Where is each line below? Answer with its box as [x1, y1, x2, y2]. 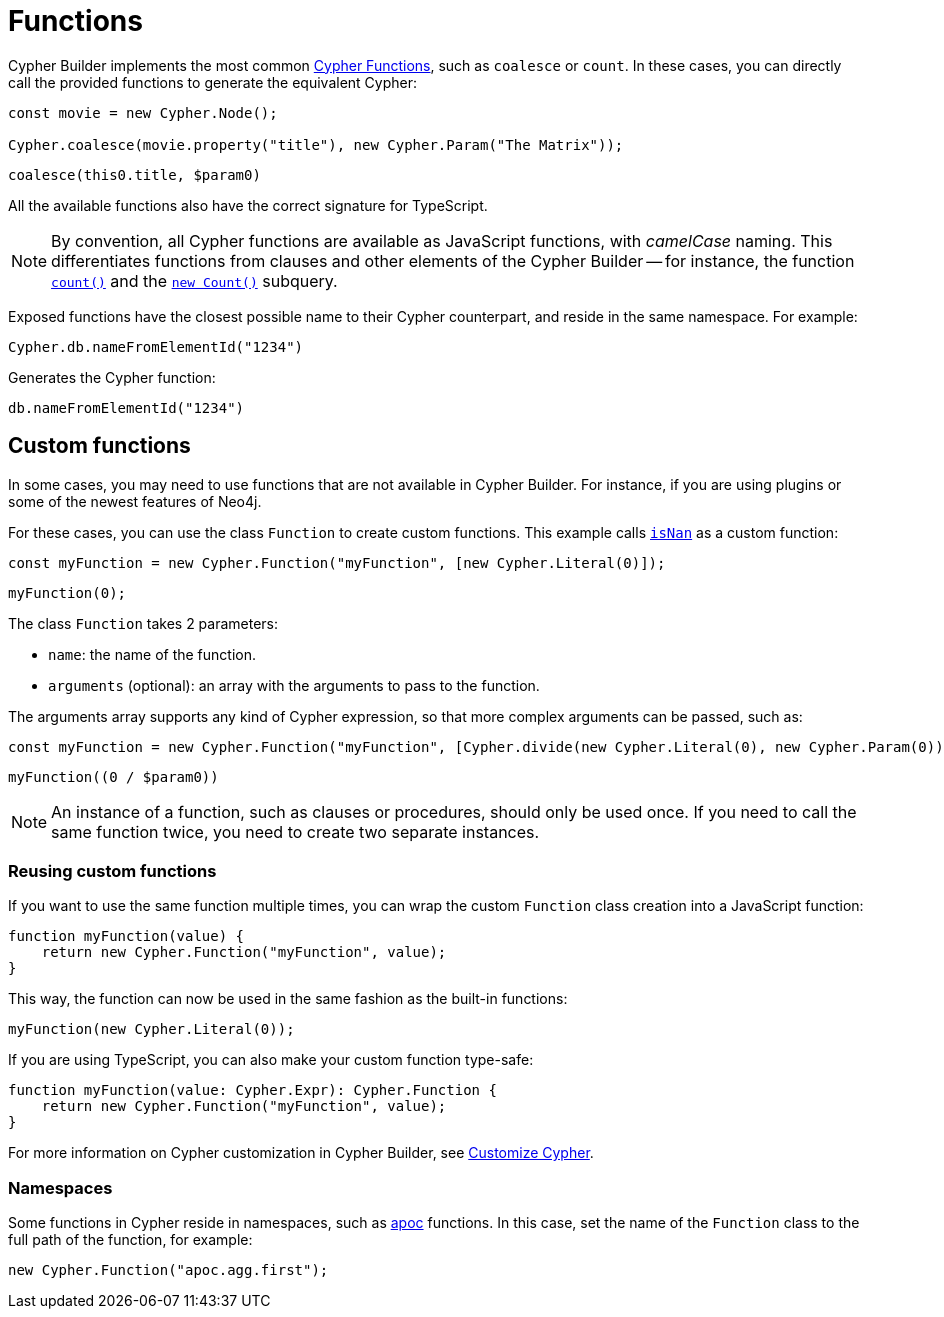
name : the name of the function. [48, 645, 257, 663]
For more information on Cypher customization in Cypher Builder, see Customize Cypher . [8, 1144, 594, 1162]
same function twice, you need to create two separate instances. [51, 821, 540, 842]
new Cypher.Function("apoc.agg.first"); [8, 1262, 329, 1279]
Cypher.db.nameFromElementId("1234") [8, 338, 304, 355]
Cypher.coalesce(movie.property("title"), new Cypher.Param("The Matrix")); [8, 136, 624, 153]
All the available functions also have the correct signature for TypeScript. [8, 196, 488, 214]
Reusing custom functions [8, 860, 217, 881]
